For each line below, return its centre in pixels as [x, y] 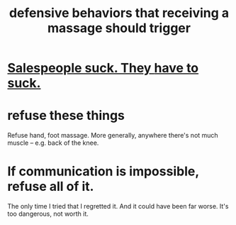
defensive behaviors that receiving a [119, 13]
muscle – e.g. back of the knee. [53, 143]
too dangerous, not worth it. [48, 214]
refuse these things [66, 116]
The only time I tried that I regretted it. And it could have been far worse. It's [118, 207]
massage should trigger [119, 28]
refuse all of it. [51, 187]
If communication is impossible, [103, 171]
